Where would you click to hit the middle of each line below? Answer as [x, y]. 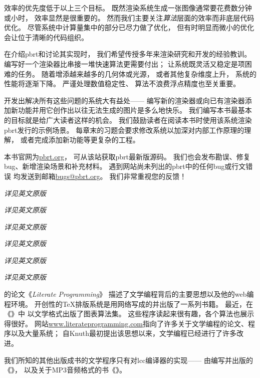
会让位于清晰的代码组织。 [46, 37]
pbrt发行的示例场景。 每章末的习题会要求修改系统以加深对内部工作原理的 [124, 130]
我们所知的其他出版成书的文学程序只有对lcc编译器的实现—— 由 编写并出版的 [128, 360]
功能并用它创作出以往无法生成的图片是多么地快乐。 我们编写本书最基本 [135, 110]
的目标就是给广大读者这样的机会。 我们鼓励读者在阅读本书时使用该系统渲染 [128, 120]
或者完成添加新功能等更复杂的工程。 [80, 140]
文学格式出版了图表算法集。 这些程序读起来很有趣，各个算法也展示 [144, 314]
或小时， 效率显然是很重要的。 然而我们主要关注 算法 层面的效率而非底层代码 [129, 17]
